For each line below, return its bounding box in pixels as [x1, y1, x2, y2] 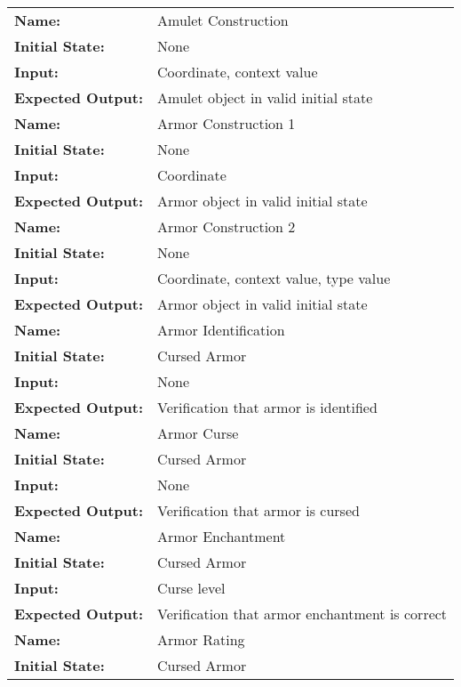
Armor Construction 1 [157, 113, 296, 133]
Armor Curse [157, 423, 239, 443]
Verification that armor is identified [157, 397, 378, 417]
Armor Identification [157, 319, 285, 340]
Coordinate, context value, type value [157, 268, 391, 288]
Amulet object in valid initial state [157, 87, 373, 108]
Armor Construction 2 [157, 216, 296, 237]
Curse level [157, 578, 226, 598]
